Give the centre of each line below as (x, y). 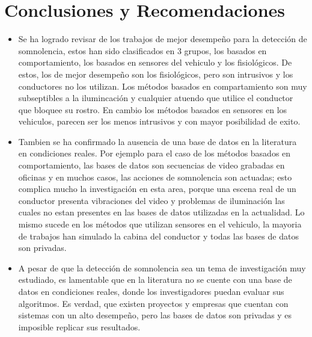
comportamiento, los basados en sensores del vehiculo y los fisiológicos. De (155, 62)
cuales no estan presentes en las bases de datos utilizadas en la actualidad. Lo (161, 212)
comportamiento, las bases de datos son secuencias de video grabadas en (151, 165)
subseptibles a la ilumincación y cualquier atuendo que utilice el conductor (156, 98)
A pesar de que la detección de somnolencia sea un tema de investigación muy (162, 267)
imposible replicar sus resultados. (79, 326)
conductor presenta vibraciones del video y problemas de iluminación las (151, 200)
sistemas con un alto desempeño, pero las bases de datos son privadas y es (155, 315)
